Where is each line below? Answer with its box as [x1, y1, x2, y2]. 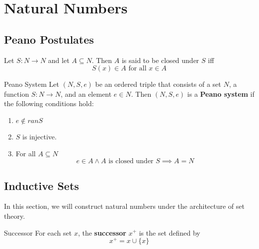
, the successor [78, 227, 126, 238]
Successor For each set [4, 227, 72, 238]
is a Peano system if [187, 88, 255, 99]
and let [48, 55, 70, 65]
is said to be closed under [121, 55, 199, 65]
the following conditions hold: [4, 98, 94, 109]
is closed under [108, 158, 154, 165]
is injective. [22, 131, 57, 141]
